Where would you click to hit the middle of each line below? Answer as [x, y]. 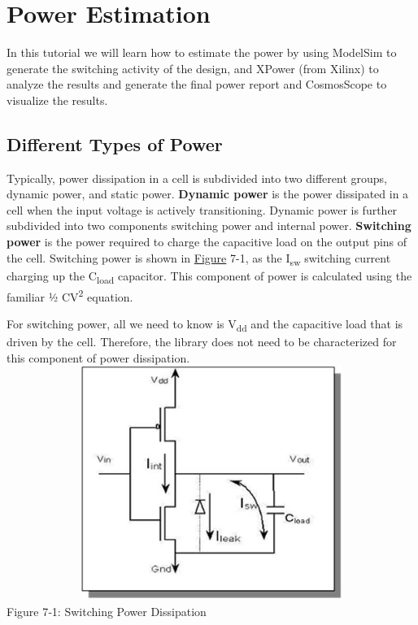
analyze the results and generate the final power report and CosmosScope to [197, 84]
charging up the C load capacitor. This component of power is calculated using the [209, 276]
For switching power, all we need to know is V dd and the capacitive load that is [205, 325]
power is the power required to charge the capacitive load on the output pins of [207, 242]
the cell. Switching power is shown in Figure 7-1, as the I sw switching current [199, 258]
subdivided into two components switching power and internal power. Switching [209, 226]
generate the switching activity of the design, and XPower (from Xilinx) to [193, 68]
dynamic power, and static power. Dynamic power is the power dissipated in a [208, 194]
